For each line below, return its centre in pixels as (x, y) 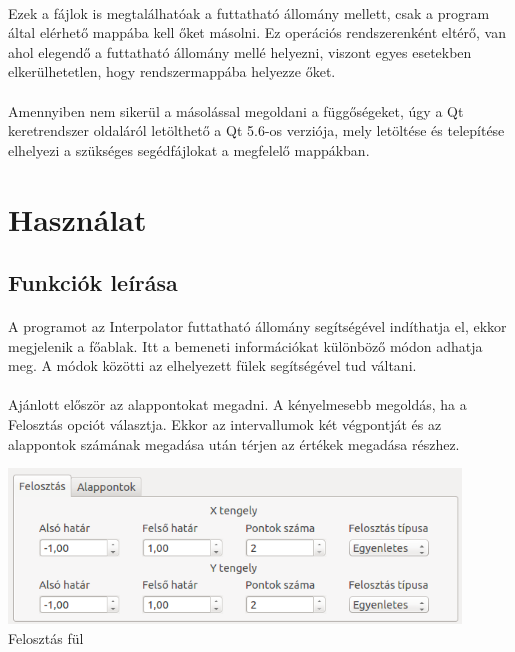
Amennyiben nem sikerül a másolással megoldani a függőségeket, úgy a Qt (236, 110)
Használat (77, 218)
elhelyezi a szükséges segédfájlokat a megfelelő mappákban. (189, 149)
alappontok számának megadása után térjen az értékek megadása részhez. (234, 443)
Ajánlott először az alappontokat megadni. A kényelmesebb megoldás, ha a (237, 404)
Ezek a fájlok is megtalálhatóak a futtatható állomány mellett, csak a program (249, 12)
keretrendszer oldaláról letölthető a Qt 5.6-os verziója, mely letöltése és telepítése (256, 130)
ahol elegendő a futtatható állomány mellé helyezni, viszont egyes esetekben (240, 51)
